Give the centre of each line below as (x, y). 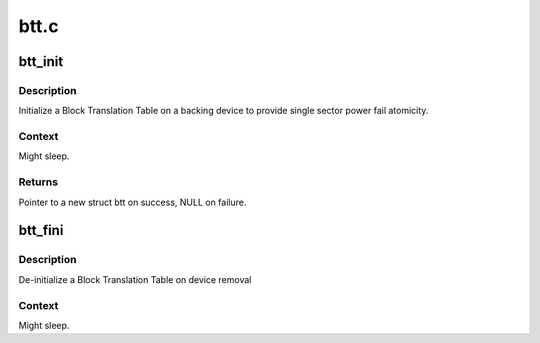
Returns (38, 182)
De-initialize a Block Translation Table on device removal (135, 279)
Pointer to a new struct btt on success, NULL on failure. (132, 202)
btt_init (41, 61)
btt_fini (41, 230)
